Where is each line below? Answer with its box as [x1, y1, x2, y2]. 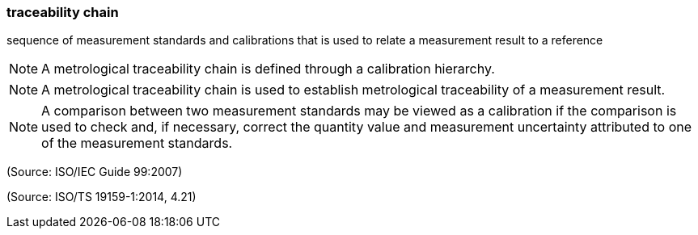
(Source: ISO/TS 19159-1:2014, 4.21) [6, 190, 197, 204]
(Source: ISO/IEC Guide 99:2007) [6, 165, 183, 179]
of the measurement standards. [41, 135, 233, 152]
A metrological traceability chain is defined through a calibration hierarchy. [41, 61, 495, 78]
